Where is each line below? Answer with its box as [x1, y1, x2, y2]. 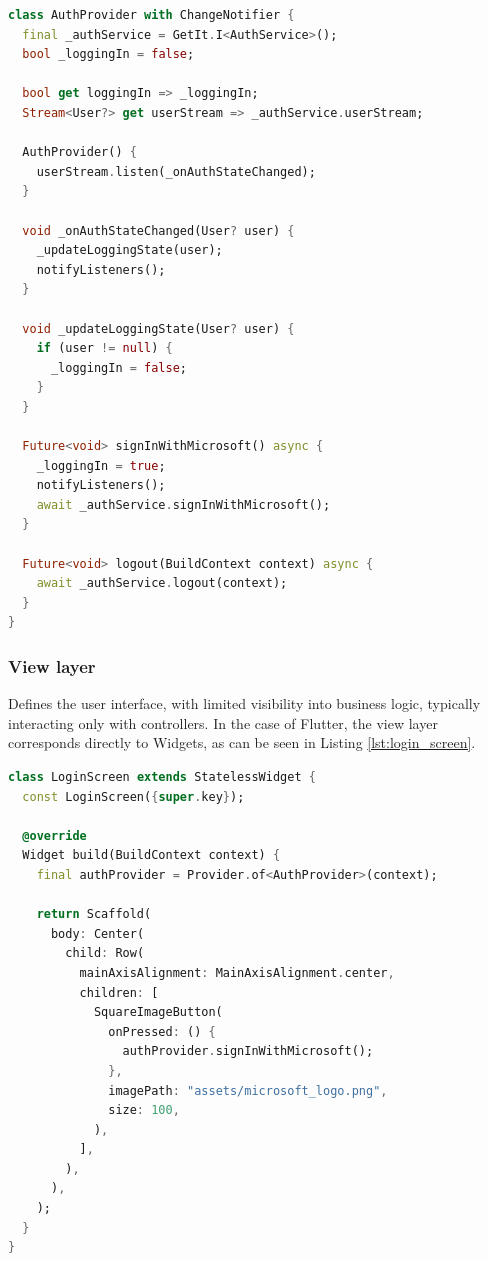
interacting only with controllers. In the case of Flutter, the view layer [8, 712, 438, 733]
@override [22, 828, 87, 843]
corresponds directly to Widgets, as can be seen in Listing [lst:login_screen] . [8, 732, 476, 753]
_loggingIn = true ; [36, 458, 166, 473]
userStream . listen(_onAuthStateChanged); [36, 164, 316, 179]
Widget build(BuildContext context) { [22, 848, 281, 863]
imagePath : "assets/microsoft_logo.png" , [108, 1083, 388, 1098]
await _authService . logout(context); [36, 576, 288, 591]
